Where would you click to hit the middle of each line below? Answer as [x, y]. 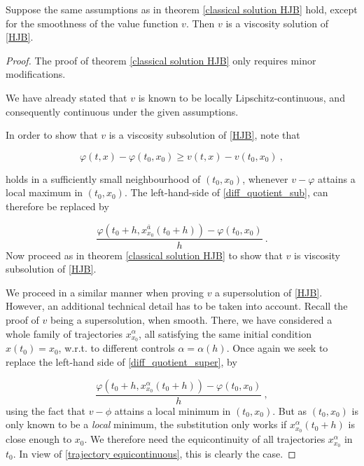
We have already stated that [66, 97]
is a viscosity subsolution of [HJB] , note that [204, 135]
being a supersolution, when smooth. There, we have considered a [191, 319]
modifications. [36, 74]
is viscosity [317, 255]
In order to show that [52, 135]
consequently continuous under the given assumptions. [122, 111]
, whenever [265, 178]
